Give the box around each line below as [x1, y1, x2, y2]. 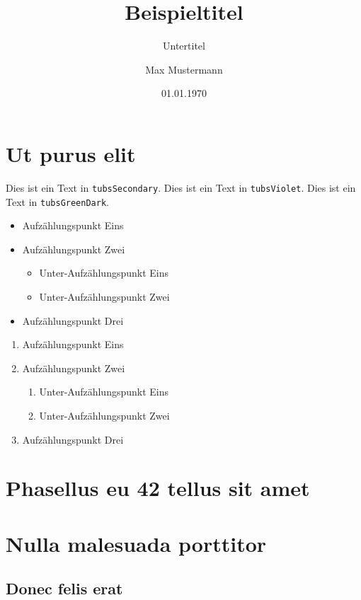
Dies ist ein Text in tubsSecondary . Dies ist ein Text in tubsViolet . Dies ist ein [6, 180, 356, 195]
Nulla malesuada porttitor [6, 529, 267, 558]
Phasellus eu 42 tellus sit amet [6, 473, 310, 502]
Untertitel [163, 38, 205, 53]
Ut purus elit [6, 139, 136, 168]
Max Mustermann [145, 62, 223, 76]
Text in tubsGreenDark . [6, 194, 109, 209]
